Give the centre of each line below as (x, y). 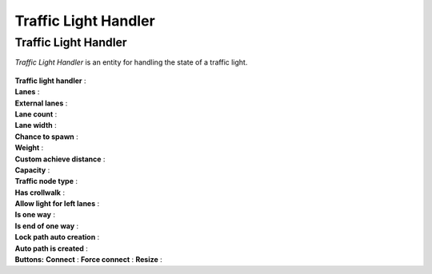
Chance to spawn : (47, 137)
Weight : (29, 148)
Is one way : (35, 215)
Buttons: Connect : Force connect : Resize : (89, 260)
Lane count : (36, 114)
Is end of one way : (47, 226)
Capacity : (32, 170)
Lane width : (36, 125)
